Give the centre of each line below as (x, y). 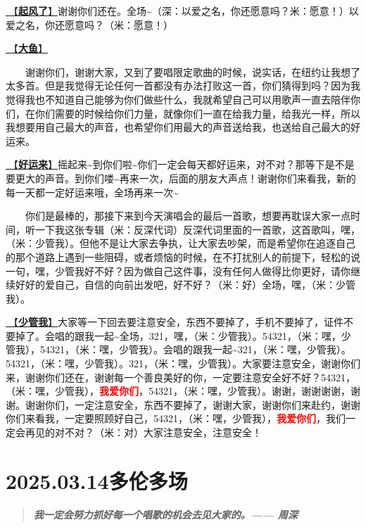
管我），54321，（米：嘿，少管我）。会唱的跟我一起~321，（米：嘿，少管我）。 (178, 349)
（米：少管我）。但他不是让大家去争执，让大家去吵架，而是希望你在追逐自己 (181, 243)
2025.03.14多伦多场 (97, 480)
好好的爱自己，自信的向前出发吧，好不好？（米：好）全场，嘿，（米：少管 (185, 285)
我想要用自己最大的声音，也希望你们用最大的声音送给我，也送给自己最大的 (178, 127)
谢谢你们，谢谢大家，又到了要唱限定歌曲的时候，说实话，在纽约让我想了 (193, 71)
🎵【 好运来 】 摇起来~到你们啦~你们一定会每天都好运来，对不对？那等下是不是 (180, 164)
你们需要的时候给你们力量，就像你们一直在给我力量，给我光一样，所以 (197, 113)
